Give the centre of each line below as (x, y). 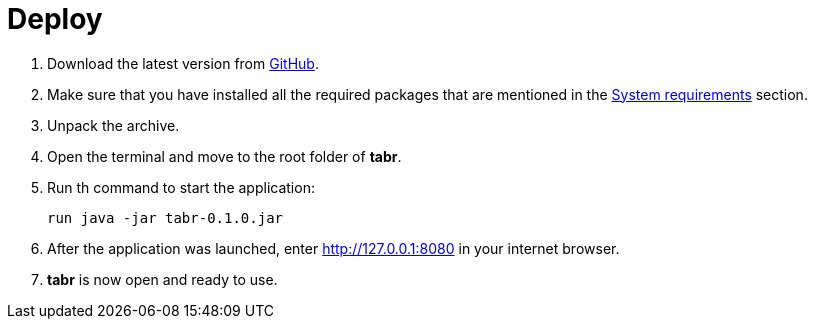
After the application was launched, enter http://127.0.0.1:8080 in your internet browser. (333, 248)
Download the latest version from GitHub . (183, 63)
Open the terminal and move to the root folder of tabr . (224, 156)
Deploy (55, 19)
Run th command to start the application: (181, 187)
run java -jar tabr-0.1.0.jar (165, 217)
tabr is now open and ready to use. (162, 279)
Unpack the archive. (113, 125)
